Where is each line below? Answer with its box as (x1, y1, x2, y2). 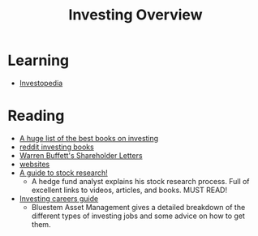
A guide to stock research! (19, 168, 109, 178)
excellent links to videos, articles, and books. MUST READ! (31, 185, 228, 195)
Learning (7, 51, 70, 70)
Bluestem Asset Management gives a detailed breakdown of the (31, 202, 246, 212)
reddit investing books (19, 142, 94, 152)
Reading (7, 107, 65, 125)
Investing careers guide (19, 193, 99, 204)
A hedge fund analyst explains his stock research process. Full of (31, 176, 250, 186)
